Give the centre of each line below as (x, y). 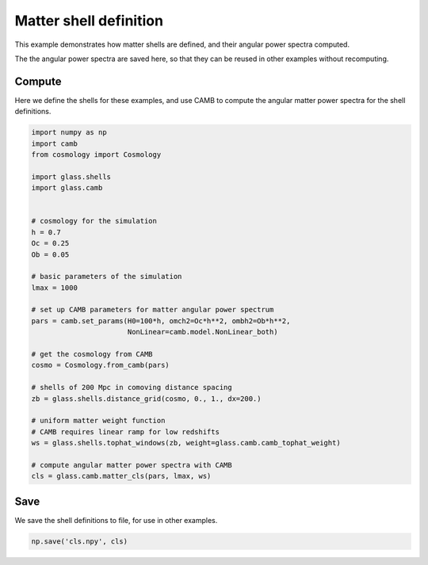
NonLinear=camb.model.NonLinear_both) (203, 332)
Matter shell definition (89, 21)
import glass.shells (71, 177)
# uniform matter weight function (98, 421)
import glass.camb (67, 188)
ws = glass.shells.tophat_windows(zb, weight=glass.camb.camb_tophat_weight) (186, 443)
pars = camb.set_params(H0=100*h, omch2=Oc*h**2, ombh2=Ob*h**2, (161, 321)
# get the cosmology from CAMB (92, 354)
